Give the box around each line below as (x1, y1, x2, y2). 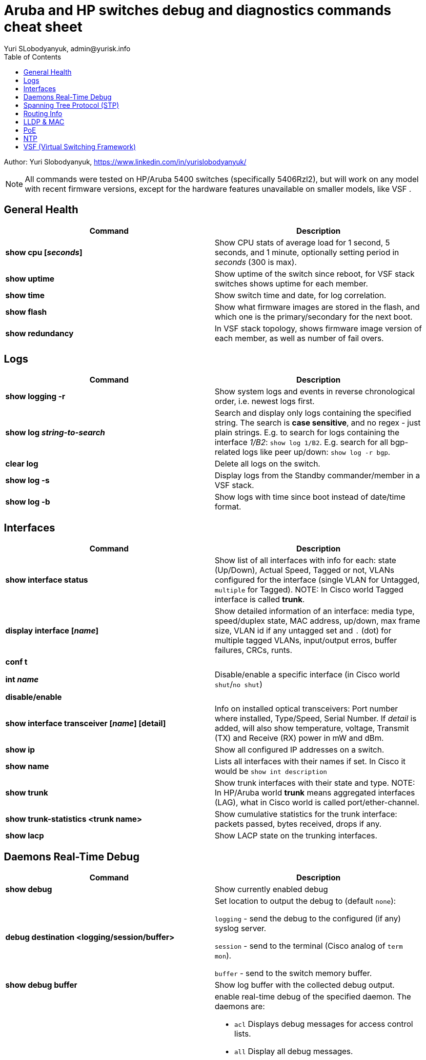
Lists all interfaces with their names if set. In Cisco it (215, 756, 406, 767)
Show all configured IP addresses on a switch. (215, 745, 385, 755)
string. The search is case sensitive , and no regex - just (215, 418, 421, 428)
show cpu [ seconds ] (5, 247, 82, 257)
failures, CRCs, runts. (215, 645, 292, 655)
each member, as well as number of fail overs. (215, 333, 384, 343)
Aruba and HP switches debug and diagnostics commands (4, 2, 391, 19)
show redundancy (5, 328, 74, 338)
